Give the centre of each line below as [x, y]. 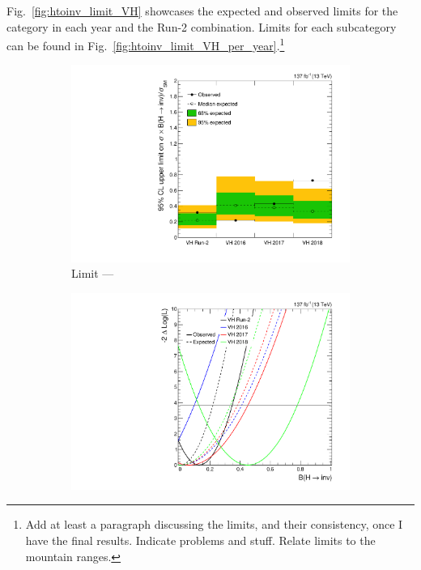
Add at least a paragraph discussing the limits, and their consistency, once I [214, 524]
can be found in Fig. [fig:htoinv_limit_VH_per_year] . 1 [146, 44]
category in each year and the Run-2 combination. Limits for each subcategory [202, 26]
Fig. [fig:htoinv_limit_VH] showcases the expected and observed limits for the [202, 11]
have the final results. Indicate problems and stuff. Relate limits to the [200, 540]
